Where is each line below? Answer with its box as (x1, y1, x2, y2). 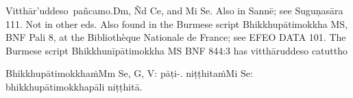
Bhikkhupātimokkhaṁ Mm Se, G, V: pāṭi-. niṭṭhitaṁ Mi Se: (5, 66, 253, 80)
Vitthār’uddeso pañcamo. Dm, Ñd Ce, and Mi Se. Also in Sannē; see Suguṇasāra (5, 3, 343, 17)
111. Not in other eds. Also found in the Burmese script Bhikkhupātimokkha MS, (5, 16, 348, 31)
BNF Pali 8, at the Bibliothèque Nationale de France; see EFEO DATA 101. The (5, 30, 346, 44)
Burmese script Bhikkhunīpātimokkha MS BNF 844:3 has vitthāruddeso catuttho (5, 43, 348, 57)
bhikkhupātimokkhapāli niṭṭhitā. (5, 79, 143, 93)
